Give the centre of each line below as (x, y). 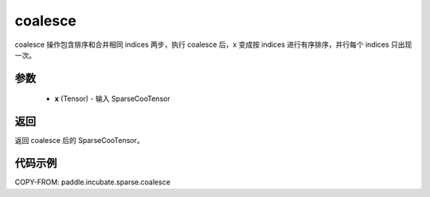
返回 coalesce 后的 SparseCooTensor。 (80, 141)
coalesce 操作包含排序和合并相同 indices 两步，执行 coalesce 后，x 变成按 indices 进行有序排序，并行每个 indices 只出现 (213, 44)
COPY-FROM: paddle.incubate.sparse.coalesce (93, 182)
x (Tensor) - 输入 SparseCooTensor (112, 98)
